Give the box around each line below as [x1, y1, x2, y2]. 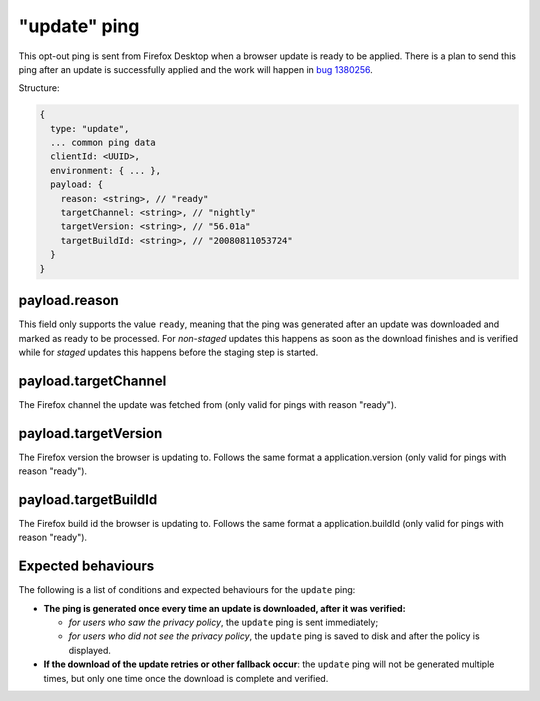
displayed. [68, 644, 112, 656]
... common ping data [50, 137, 157, 149]
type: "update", [50, 123, 130, 134]
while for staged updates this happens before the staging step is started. [18, 346, 319, 358]
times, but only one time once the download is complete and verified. [43, 672, 329, 684]
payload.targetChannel [18, 372, 167, 389]
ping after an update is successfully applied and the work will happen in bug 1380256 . [18, 63, 374, 75]
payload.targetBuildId [18, 491, 158, 508]
